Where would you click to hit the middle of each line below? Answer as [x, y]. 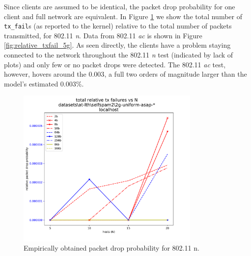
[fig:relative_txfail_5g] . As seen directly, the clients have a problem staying [117, 45]
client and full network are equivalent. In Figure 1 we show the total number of [123, 16]
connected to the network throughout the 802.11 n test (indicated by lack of [119, 55]
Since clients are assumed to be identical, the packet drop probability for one [120, 6]
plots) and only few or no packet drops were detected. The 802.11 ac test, [115, 64]
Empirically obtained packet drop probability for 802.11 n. [112, 248]
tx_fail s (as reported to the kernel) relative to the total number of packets [118, 26]
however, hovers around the [45, 74]
